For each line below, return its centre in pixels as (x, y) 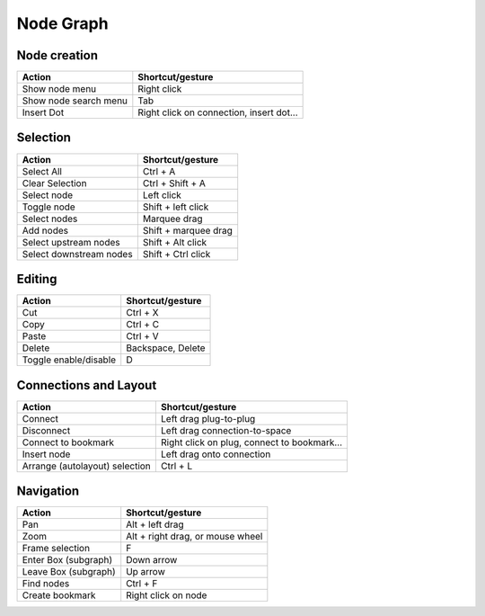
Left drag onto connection (216, 454)
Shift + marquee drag (188, 230)
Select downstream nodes (78, 254)
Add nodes (45, 230)
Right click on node (167, 595)
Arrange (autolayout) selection (87, 466)
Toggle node (48, 207)
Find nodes (46, 584)
